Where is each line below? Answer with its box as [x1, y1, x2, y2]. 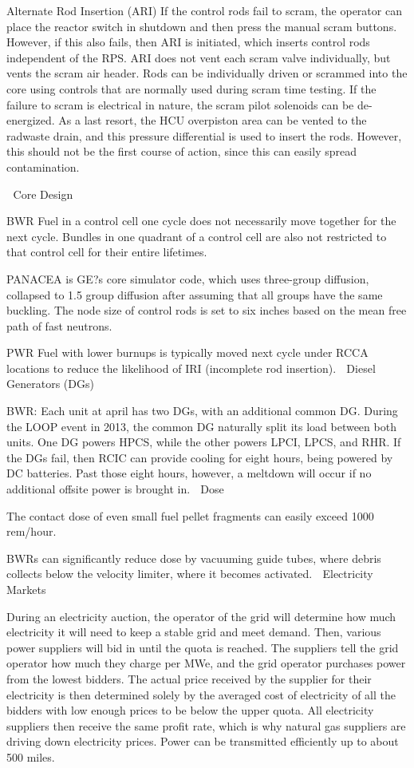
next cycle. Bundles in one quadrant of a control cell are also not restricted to [6, 228, 387, 244]
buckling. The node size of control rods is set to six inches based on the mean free [6, 302, 407, 319]
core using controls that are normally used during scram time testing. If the [6, 80, 377, 97]
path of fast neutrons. [6, 317, 112, 334]
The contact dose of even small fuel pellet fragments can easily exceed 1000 [6, 507, 374, 524]
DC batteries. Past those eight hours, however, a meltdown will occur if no [6, 465, 372, 481]
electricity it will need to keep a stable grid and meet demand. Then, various [6, 624, 381, 640]
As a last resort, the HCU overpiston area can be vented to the [58, 112, 367, 129]
